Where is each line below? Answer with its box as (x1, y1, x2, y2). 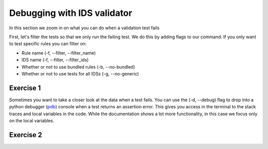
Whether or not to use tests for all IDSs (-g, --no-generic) (21, 71, 139, 76)
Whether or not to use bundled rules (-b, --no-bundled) (21, 64, 135, 70)
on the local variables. (9, 117, 55, 124)
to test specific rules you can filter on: (9, 41, 87, 47)
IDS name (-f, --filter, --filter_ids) (21, 57, 89, 63)
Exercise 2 (9, 131, 42, 139)
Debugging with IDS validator (9, 7, 133, 18)
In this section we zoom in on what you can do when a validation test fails (9, 25, 160, 31)
